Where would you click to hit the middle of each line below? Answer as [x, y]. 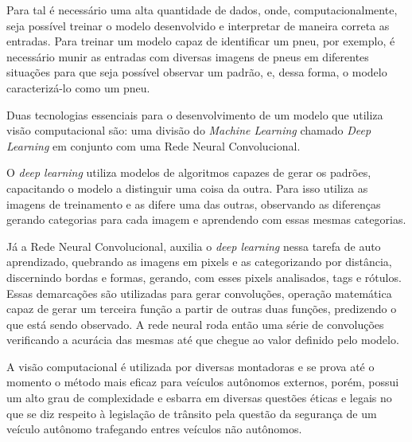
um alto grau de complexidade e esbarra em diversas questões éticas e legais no [199, 398]
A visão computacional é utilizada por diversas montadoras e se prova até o [190, 366]
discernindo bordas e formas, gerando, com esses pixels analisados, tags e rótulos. [204, 277]
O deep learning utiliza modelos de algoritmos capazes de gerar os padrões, [189, 172]
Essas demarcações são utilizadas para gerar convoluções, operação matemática [199, 293]
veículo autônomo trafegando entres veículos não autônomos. [154, 429]
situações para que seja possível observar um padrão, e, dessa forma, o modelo [197, 72]
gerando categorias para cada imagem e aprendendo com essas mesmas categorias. [206, 219]
